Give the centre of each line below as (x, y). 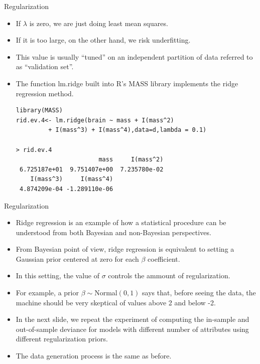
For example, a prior (47, 293)
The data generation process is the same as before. (94, 356)
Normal (106, 293)
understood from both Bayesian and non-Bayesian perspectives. (113, 232)
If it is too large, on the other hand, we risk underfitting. (103, 40)
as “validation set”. (45, 66)
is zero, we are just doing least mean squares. (99, 23)
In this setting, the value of (58, 276)
